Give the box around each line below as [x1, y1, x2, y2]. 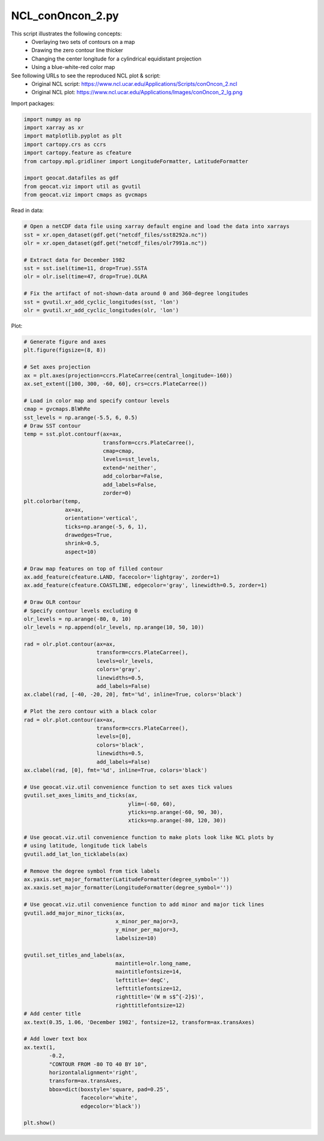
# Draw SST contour [23, 422, 81, 429]
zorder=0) [103, 490, 132, 496]
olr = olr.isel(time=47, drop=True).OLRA [23, 273, 148, 280]
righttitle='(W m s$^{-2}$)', [115, 993, 205, 1001]
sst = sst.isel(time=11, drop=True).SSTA [23, 265, 148, 272]
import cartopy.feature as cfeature [23, 149, 132, 156]
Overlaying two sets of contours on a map [31, 38, 135, 45]
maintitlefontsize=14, [115, 968, 182, 975]
